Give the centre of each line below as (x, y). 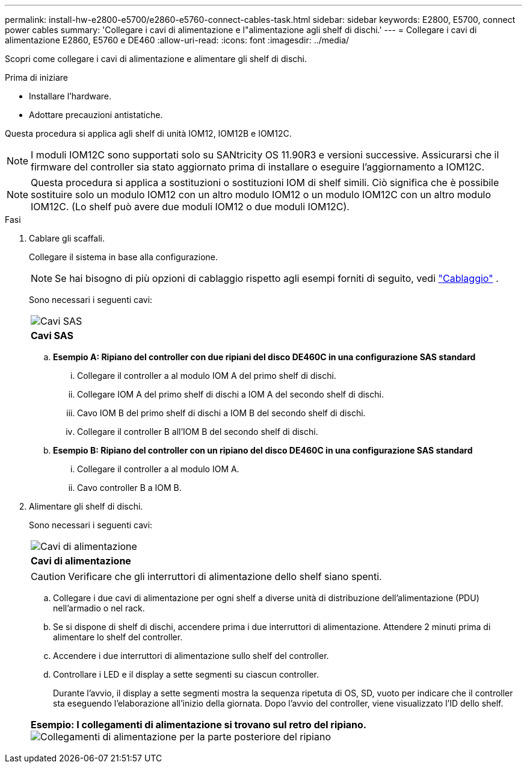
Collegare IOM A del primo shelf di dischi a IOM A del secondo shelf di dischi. (230, 394)
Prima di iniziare (36, 77)
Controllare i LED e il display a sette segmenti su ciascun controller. (186, 674)
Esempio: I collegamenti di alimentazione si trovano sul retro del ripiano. (199, 725)
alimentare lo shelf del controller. (118, 637)
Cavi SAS (52, 336)
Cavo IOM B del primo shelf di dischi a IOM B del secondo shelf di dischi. (221, 413)
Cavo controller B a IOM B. (129, 488)
